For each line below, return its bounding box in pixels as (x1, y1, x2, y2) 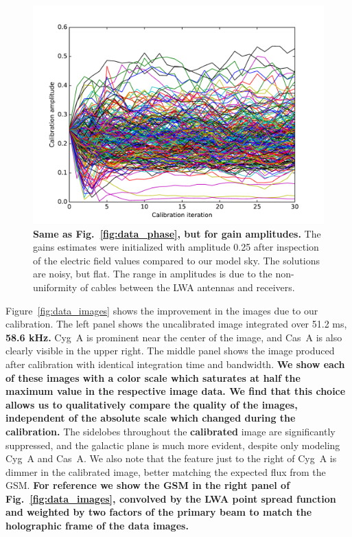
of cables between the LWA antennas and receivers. (80, 279, 295, 294)
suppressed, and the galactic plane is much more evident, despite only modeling (5, 437, 340, 452)
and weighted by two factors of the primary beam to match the (5, 505, 312, 519)
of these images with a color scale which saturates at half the (5, 370, 301, 385)
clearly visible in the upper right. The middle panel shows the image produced (5, 343, 335, 358)
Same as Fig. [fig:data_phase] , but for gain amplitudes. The (33, 226, 321, 240)
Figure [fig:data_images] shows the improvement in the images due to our (5, 303, 318, 317)
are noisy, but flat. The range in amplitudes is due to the (33, 266, 272, 281)
